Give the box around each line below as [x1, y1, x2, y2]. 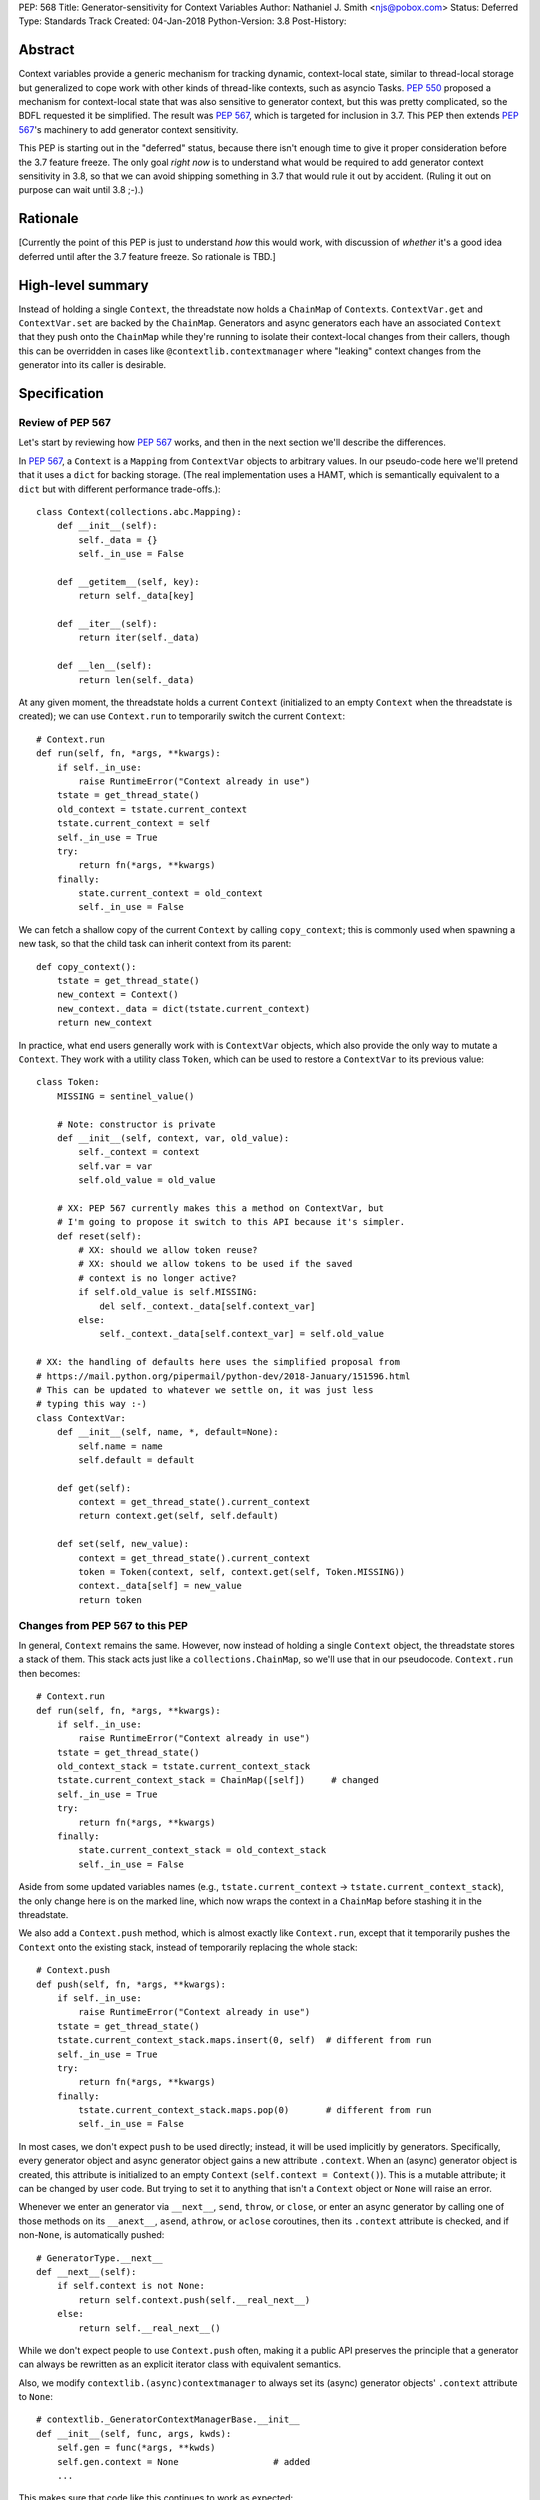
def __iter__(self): [56, 618, 158, 630]
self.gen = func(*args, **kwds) [56, 2442, 216, 2454]
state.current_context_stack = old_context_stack [78, 1845, 327, 1856]
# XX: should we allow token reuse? [78, 1245, 259, 1256]
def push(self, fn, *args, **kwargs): [36, 1978, 227, 1990]
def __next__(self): [36, 2266, 137, 2277]
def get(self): [56, 1482, 132, 1494]
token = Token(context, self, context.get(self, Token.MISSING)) [78, 1566, 406, 1578]
